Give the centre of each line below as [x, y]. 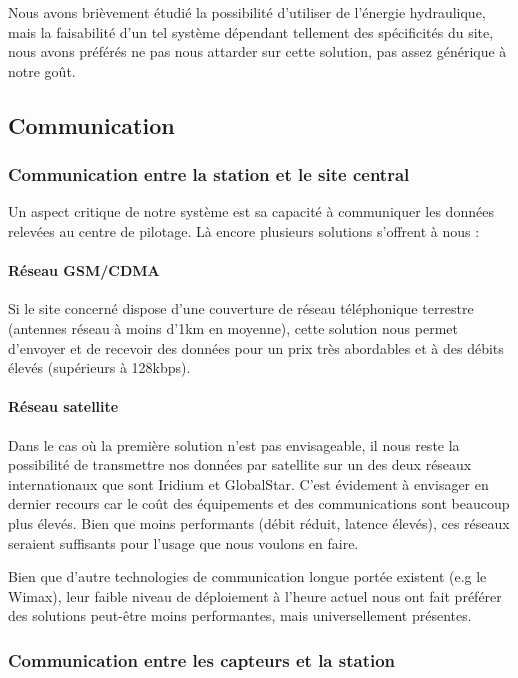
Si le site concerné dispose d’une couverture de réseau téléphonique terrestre [241, 308]
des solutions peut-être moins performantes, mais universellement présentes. [240, 615]
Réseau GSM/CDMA [84, 270]
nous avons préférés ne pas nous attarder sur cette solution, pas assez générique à [257, 51]
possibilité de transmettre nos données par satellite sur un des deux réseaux [240, 464]
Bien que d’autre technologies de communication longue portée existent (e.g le [247, 576]
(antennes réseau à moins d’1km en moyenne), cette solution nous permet [233, 327]
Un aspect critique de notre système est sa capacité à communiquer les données [251, 211]
